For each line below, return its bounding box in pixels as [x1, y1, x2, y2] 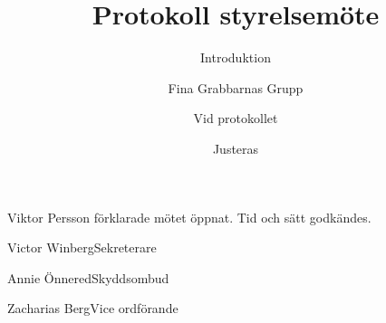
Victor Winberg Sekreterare [7, 238, 157, 257]
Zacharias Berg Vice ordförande [7, 299, 179, 318]
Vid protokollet [193, 109, 278, 128]
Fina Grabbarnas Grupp [168, 78, 304, 97]
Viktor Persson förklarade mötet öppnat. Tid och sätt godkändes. [7, 207, 372, 226]
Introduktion [200, 48, 271, 67]
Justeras [212, 138, 259, 157]
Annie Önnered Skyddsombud [7, 268, 169, 287]
